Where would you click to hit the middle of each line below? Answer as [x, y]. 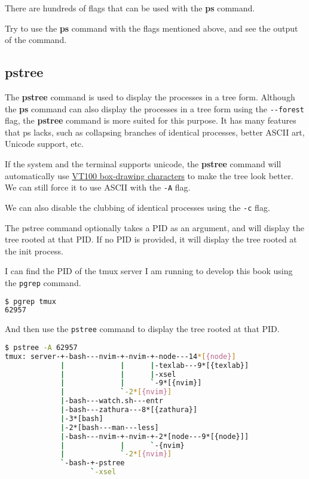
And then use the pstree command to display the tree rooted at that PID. [142, 329]
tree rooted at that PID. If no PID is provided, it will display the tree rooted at [151, 239]
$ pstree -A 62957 [41, 347]
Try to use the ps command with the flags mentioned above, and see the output [152, 28]
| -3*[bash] [82, 418]
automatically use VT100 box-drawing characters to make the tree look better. [149, 175]
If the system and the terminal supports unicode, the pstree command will [143, 164]
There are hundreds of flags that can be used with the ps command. [130, 8]
